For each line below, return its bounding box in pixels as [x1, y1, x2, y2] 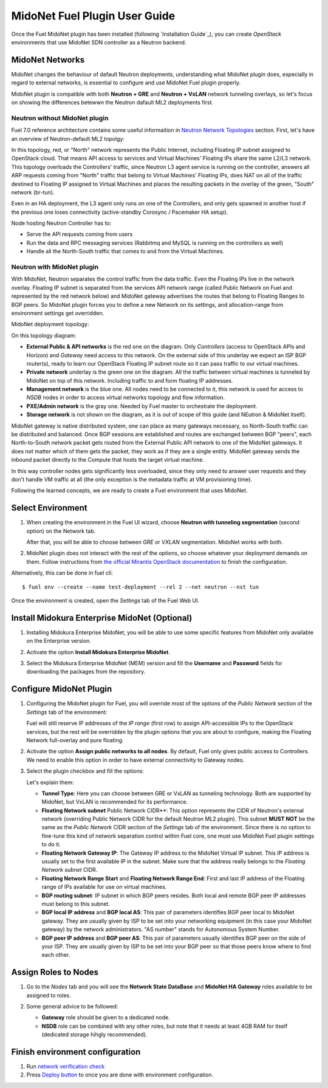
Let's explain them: [26, 778, 74, 786]
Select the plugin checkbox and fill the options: [26, 767, 144, 775]
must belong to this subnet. [41, 900, 111, 908]
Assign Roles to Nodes [11, 967, 99, 977]
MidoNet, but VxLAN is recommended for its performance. [41, 798, 188, 806]
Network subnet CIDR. [41, 866, 98, 874]
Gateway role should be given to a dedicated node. [41, 1014, 170, 1021]
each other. [41, 951, 70, 959]
